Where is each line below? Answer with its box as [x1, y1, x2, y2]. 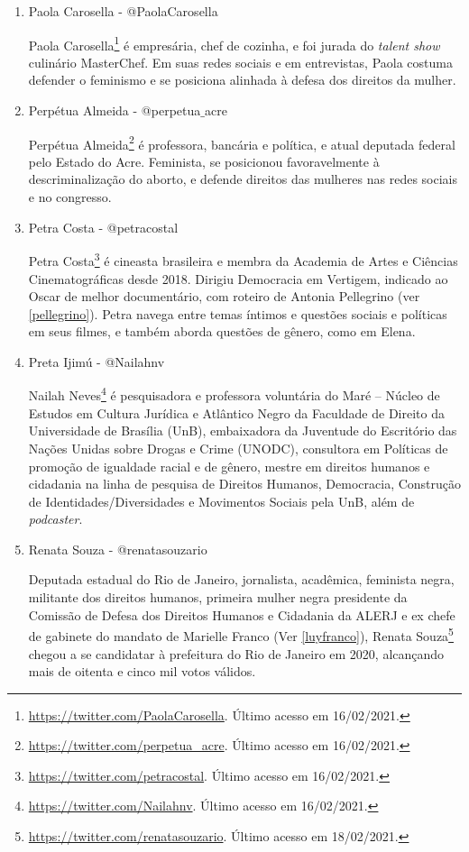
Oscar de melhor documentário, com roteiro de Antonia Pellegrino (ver [28, 287, 420, 306]
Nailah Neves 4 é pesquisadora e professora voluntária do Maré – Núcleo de [28, 383, 440, 405]
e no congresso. [28, 188, 112, 206]
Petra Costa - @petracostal [28, 217, 179, 236]
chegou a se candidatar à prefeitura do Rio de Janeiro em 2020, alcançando [28, 644, 445, 663]
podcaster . [28, 509, 83, 528]
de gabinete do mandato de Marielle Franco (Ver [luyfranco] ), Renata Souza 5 [28, 624, 454, 645]
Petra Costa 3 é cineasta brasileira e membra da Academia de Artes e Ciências [28, 249, 458, 270]
